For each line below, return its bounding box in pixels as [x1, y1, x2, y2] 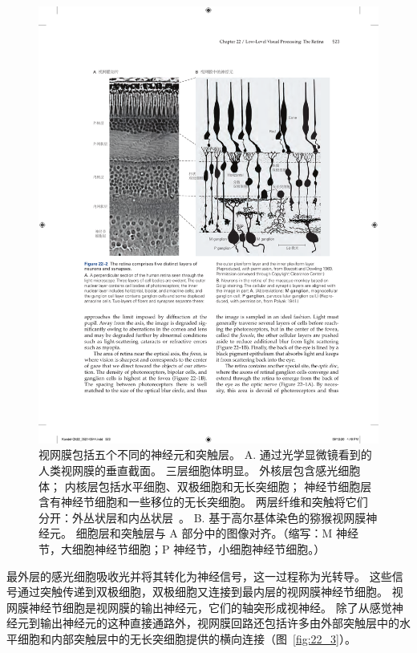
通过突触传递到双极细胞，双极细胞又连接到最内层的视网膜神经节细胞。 [17, 583, 388, 600]
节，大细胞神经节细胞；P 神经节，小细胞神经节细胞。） [38, 540, 326, 557]
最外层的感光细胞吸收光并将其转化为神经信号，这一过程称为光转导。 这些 [6, 567, 392, 584]
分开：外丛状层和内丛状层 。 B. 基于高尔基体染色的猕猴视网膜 [38, 509, 366, 525]
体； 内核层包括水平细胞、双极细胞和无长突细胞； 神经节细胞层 [38, 477, 372, 494]
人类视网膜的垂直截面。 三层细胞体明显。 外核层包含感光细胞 [38, 461, 361, 478]
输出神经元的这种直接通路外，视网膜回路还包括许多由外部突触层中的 [39, 614, 399, 631]
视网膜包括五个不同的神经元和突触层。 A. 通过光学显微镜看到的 [38, 446, 372, 463]
